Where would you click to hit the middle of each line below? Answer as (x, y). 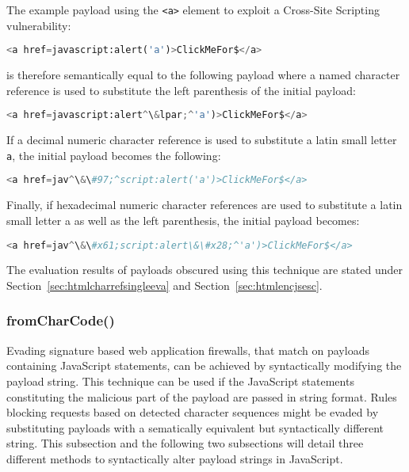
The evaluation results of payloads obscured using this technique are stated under (205, 270)
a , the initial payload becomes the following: (114, 155)
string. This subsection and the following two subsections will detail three (185, 443)
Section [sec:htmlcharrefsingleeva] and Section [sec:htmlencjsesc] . (164, 285)
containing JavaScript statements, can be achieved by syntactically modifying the (204, 365)
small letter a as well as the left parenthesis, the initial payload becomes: (183, 220)
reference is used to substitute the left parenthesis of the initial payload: (181, 90)
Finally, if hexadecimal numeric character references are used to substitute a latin (204, 205)
